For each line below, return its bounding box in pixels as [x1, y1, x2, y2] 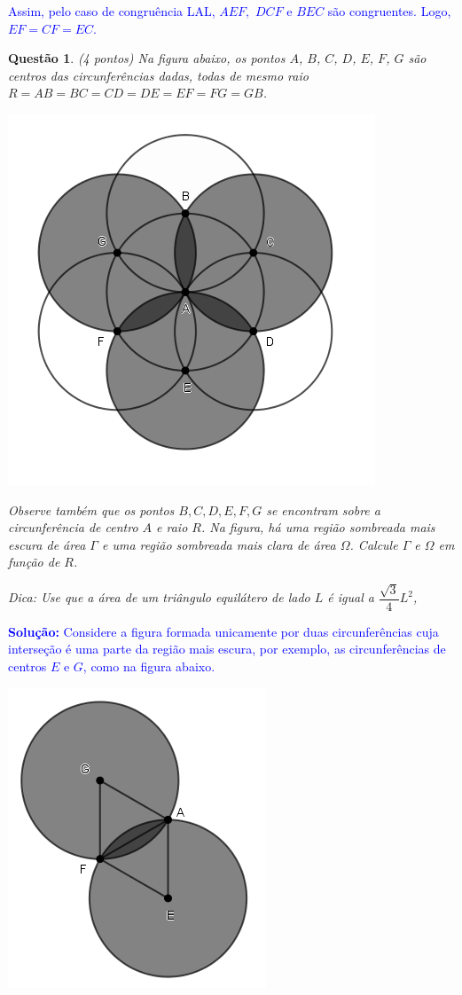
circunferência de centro [8, 518, 138, 537]
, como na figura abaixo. [82, 656, 215, 675]
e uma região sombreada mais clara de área [101, 535, 336, 553]
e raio [156, 518, 188, 537]
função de [8, 552, 60, 571]
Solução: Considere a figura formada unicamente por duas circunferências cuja [8, 622, 439, 640]
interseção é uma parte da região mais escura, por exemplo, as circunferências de [8, 639, 446, 658]
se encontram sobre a [266, 500, 380, 519]
